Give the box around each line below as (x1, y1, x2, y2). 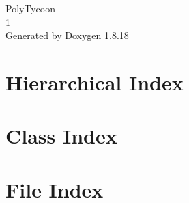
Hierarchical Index (5, 68, 184, 96)
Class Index (5, 122, 117, 150)
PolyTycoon (5, 1, 55, 15)
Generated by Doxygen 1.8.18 (5, 28, 129, 42)
